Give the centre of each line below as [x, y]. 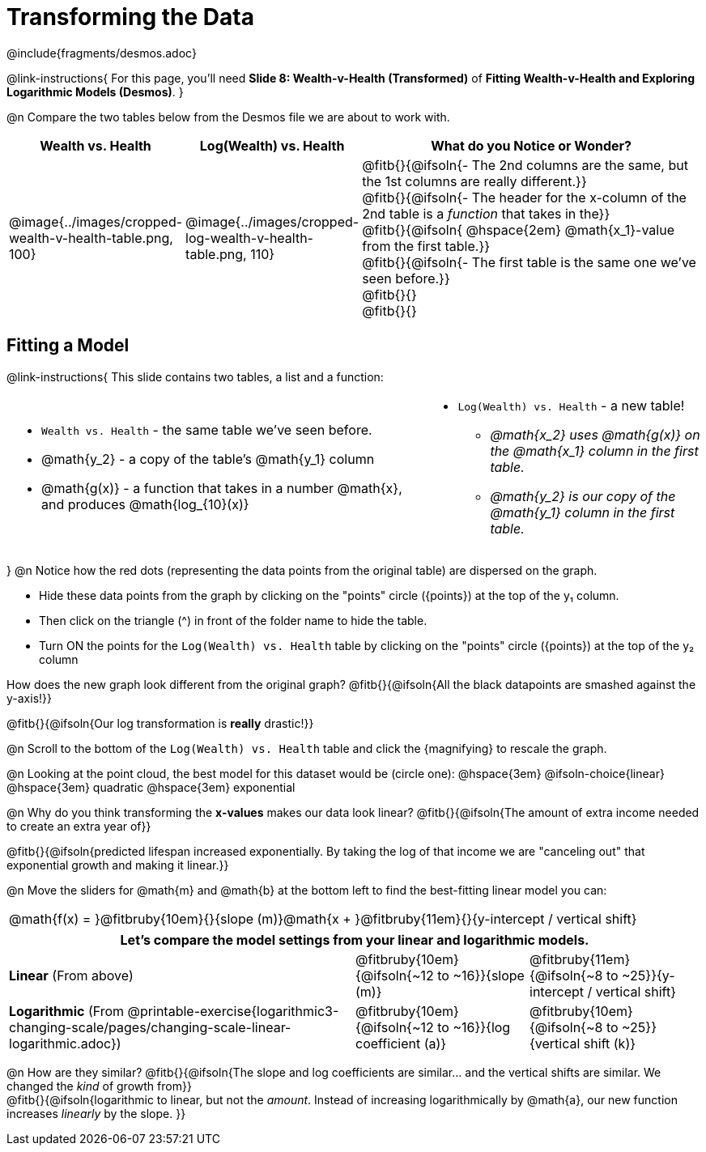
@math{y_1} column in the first [583, 512]
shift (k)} [610, 1043]
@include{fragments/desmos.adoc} [102, 53]
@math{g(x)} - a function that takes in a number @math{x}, [222, 488]
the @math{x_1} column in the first [594, 451]
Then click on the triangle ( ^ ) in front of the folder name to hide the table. [233, 620]
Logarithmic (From [67, 1011]
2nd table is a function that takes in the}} [486, 213]
